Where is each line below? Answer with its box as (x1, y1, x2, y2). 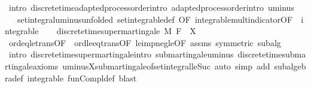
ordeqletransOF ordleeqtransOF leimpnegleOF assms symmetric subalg (8, 36, 281, 48)
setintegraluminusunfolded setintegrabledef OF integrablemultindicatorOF (17, 13, 293, 25)
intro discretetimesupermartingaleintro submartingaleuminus (8, 48, 234, 60)
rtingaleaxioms (5, 59, 59, 72)
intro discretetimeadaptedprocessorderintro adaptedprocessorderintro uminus (8, 1, 294, 13)
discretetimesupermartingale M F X (56, 25, 196, 37)
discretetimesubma (237, 48, 306, 60)
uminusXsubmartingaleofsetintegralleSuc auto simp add (62, 59, 270, 72)
